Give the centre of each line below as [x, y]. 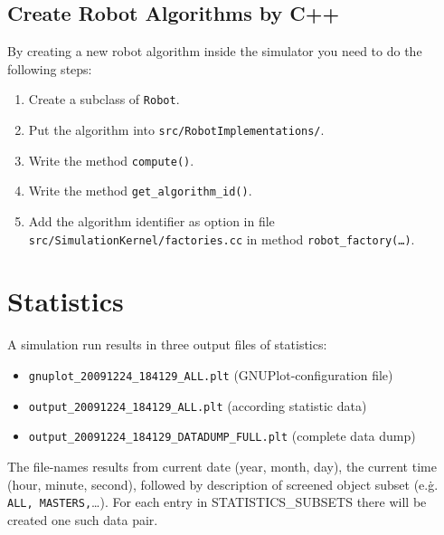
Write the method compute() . [111, 160]
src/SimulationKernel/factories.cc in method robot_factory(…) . [222, 239]
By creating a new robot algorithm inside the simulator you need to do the [215, 51]
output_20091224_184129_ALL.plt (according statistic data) [198, 405]
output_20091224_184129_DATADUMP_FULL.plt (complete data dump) [222, 436]
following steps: [50, 68]
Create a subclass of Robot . [104, 99]
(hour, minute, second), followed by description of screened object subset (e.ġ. [223, 484]
